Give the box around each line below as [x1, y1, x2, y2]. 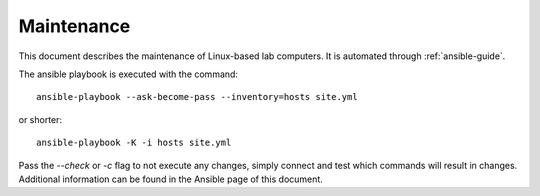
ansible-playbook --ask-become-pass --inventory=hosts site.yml [36, 91, 359, 103]
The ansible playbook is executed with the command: [18, 68, 239, 80]
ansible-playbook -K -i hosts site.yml [36, 137, 232, 149]
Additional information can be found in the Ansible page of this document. [18, 173, 324, 185]
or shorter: [18, 113, 63, 125]
